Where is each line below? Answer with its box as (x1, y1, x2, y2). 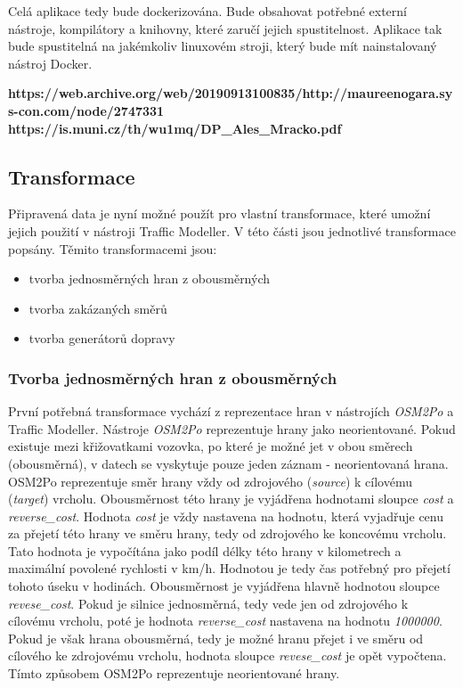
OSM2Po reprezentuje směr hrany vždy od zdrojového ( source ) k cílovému (8, 471, 412, 490)
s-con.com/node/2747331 (8, 101, 165, 119)
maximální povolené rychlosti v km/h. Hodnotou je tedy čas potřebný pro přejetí (8, 559, 451, 577)
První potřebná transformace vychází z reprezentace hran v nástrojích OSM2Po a (8, 402, 454, 421)
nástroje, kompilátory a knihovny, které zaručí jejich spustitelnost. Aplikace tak (8, 19, 443, 37)
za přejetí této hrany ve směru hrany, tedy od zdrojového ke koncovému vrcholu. (8, 524, 447, 543)
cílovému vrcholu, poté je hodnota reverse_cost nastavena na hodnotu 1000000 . (8, 611, 443, 630)
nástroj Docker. (8, 53, 93, 72)
